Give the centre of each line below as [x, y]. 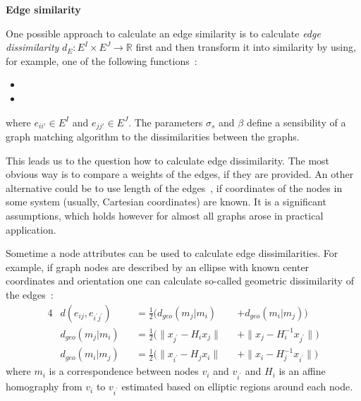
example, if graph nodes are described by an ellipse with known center [158, 267]
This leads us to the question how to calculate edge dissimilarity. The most [168, 160]
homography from [44, 387]
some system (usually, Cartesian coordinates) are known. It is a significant [166, 202]
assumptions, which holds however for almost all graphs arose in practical [165, 215]
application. [31, 229]
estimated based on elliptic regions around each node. [237, 387]
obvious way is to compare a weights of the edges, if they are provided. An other [180, 174]
